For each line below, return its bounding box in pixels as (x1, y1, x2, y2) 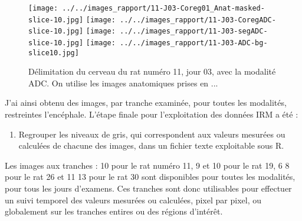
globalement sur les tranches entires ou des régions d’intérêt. (5, 205, 223, 217)
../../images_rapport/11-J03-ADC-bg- (120, 38, 268, 47)
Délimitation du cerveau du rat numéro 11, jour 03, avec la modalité (28, 65, 276, 78)
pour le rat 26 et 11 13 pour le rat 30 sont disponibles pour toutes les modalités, (5, 170, 296, 183)
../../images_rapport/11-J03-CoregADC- (120, 15, 276, 24)
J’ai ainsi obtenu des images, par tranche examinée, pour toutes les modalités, (5, 96, 287, 109)
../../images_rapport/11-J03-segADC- (120, 27, 268, 36)
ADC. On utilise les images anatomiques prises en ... (28, 76, 218, 89)
